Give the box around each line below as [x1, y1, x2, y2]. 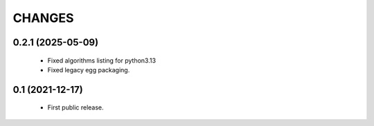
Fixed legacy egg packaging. [47, 65, 130, 74]
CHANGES [12, 10, 74, 25]
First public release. [47, 103, 104, 112]
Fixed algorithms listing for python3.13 [47, 56, 156, 65]
